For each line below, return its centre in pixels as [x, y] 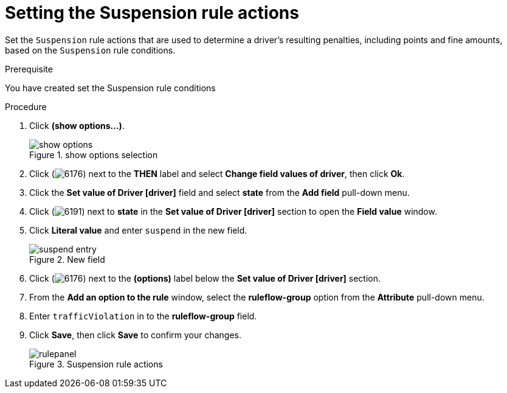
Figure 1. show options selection [94, 155]
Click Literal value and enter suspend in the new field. [138, 230]
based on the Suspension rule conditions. [90, 50]
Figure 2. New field [67, 259]
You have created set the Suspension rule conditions [110, 88]
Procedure [26, 106]
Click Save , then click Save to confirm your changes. [136, 335]
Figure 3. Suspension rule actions [96, 364]
